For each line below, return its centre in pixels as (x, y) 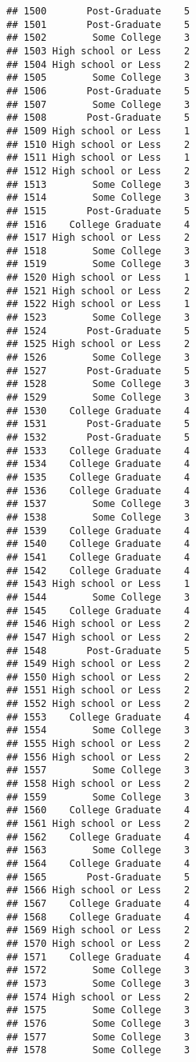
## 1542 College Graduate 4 (98, 571)
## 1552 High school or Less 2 (98, 704)
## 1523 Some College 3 (98, 318)
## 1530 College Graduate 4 (98, 411)
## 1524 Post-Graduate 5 (98, 331)
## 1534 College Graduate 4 (98, 464)
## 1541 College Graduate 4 (98, 557)
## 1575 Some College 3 (98, 1010)
